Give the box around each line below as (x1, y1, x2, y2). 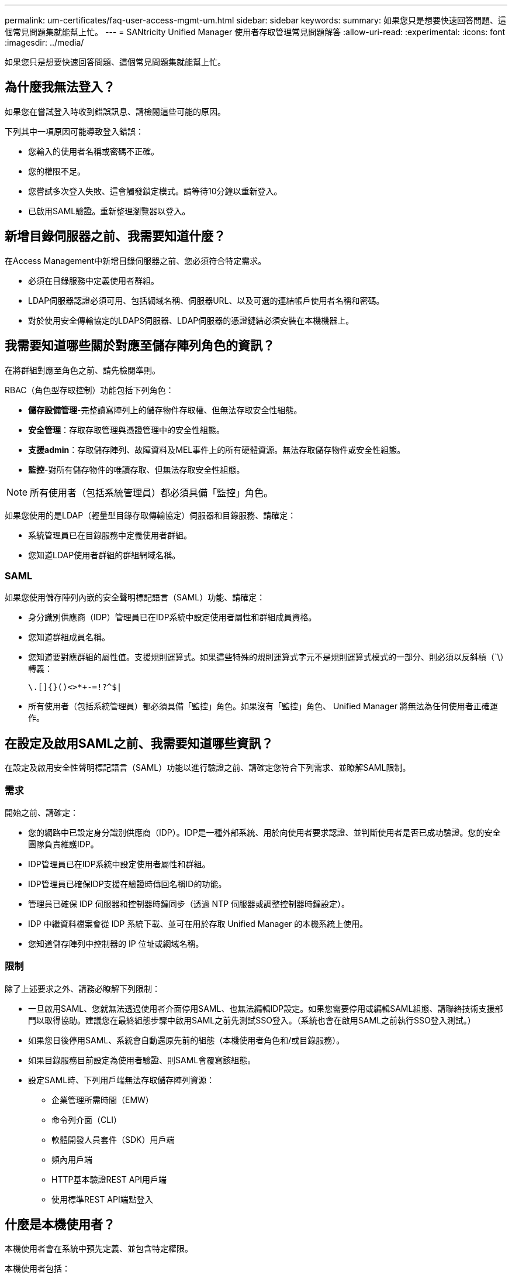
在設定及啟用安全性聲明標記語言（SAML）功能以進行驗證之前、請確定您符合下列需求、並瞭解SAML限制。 (5, 762, 411, 773)
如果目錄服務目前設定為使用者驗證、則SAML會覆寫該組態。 (28, 1054, 256, 1065)
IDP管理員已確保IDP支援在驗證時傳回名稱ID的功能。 (28, 878, 227, 889)
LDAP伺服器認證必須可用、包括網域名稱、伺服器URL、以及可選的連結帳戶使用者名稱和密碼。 (28, 295, 385, 305)
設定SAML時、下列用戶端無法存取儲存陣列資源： (28, 1074, 215, 1085)
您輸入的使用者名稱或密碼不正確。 (28, 146, 159, 156)
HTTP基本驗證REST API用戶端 (51, 1174, 167, 1184)
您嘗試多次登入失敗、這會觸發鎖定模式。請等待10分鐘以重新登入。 (28, 185, 282, 196)
